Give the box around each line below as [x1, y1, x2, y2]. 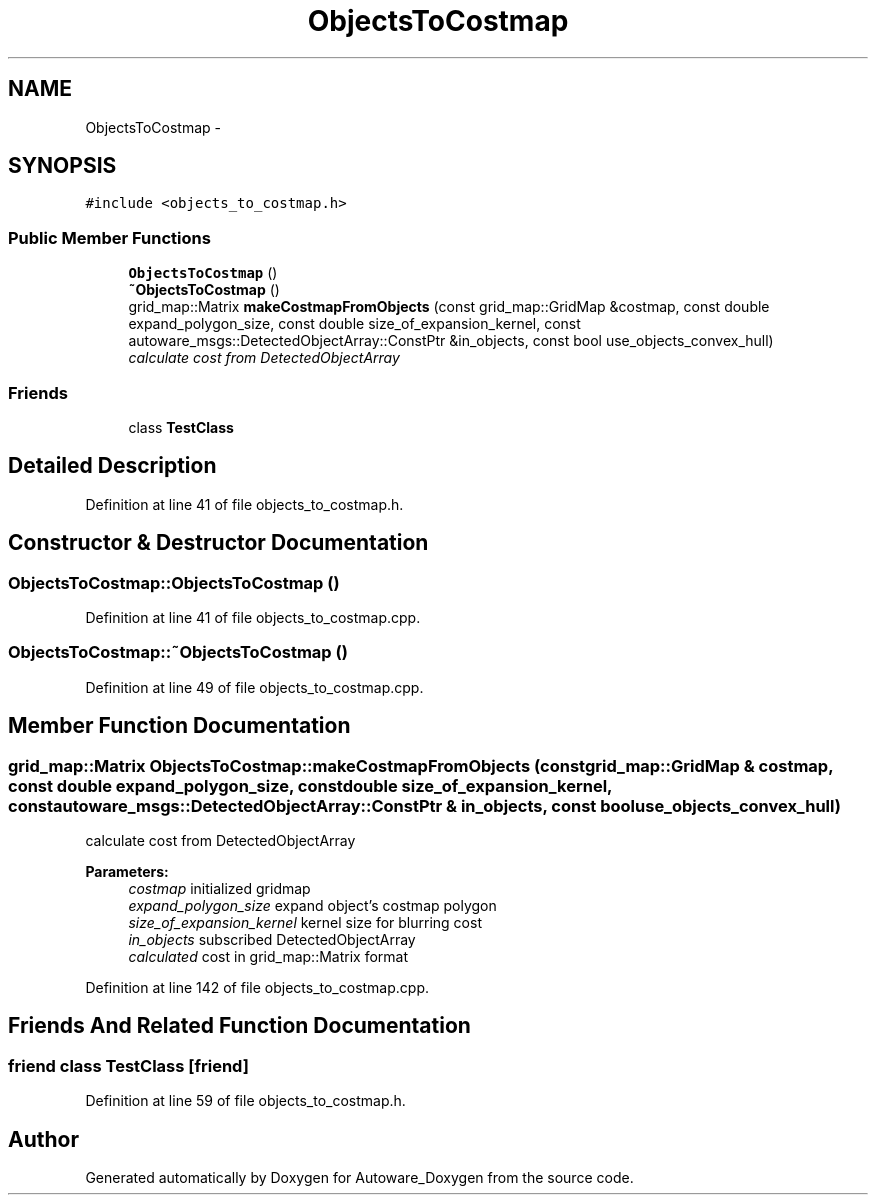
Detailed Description [8, 453, 217, 479]
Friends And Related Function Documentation [8, 1013, 471, 1039]
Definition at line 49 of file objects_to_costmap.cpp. [85, 678, 424, 696]
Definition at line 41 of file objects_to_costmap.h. [85, 495, 404, 513]
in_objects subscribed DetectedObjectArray [128, 930, 416, 948]
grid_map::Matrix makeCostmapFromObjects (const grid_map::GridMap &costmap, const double [128, 298, 770, 316]
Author [8, 1126, 79, 1152]
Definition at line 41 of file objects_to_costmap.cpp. [85, 609, 421, 626]
